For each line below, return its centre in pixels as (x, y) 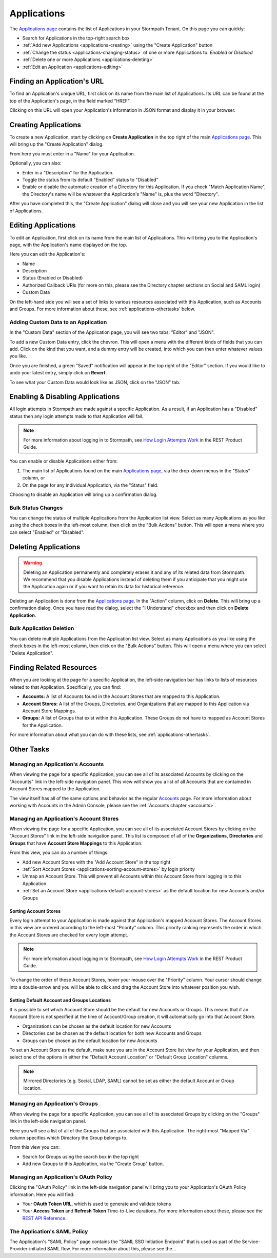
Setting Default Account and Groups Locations (60, 1000)
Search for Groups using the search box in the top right (81, 1156)
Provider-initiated (28, 1249)
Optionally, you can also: (35, 163)
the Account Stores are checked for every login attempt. (69, 935)
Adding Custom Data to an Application (58, 322)
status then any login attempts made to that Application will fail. (76, 416)
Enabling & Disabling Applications (65, 397)
